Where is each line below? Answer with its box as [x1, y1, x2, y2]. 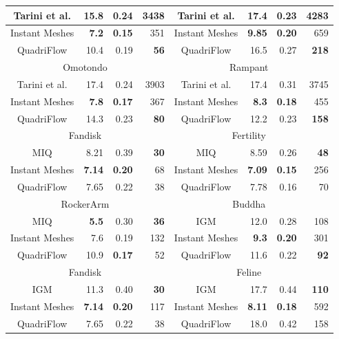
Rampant [229, 60, 269, 74]
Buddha [232, 196, 266, 210]
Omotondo [63, 60, 107, 74]
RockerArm [61, 196, 110, 210]
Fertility [232, 128, 266, 142]
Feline [236, 265, 262, 279]
